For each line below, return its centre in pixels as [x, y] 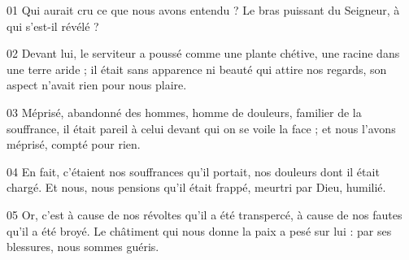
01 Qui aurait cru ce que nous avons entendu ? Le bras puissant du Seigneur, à [203, 10]
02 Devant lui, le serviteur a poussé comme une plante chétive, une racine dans [203, 53]
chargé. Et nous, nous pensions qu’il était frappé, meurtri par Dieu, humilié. [196, 187]
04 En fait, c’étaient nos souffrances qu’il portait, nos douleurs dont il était [193, 171]
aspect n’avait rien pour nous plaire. [97, 85]
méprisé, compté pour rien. [74, 144]
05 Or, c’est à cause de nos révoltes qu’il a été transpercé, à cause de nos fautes [204, 214]
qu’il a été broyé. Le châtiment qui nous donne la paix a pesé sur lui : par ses [199, 230]
